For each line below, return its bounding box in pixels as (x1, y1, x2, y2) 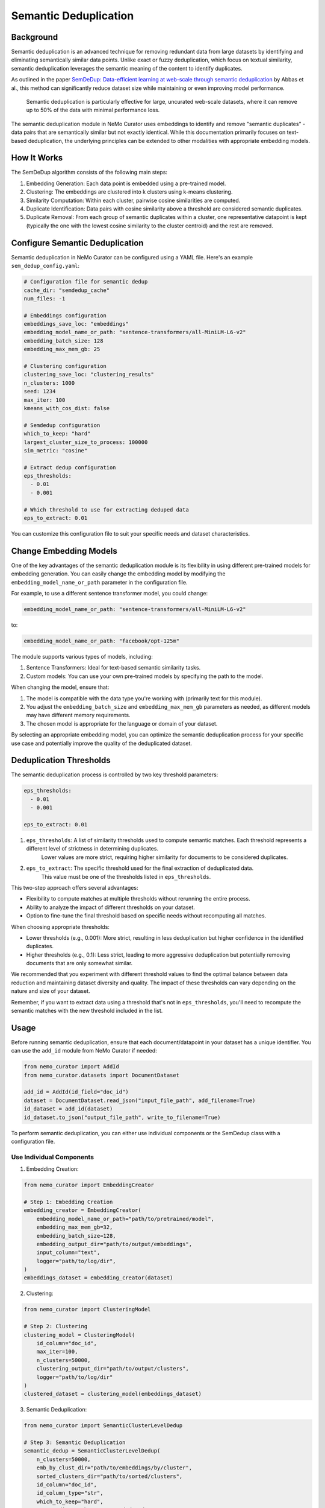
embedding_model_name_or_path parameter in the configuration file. (11, 578, 188, 586)
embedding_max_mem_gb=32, (36, 1224, 113, 1231)
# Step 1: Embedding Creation (23, 1198, 113, 1205)
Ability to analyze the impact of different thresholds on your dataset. (26, 904, 196, 911)
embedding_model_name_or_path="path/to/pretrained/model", (36, 1215, 215, 1222)
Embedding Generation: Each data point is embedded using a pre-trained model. (26, 180, 226, 187)
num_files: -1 (23, 295, 66, 302)
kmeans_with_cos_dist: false (23, 405, 110, 411)
